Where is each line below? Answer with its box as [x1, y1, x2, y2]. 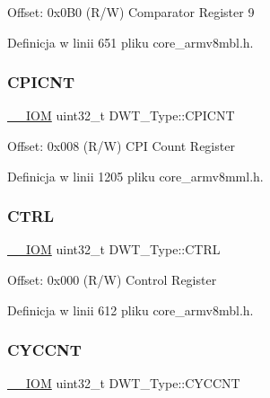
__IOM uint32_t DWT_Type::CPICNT [7, 106, 235, 125]
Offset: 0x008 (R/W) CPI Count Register [7, 137, 235, 155]
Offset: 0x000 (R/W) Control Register [7, 270, 217, 288]
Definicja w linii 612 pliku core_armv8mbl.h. [7, 300, 254, 319]
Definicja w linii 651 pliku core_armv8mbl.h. [7, 32, 254, 51]
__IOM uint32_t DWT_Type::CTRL [7, 240, 221, 259]
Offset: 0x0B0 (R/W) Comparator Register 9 [7, 3, 255, 21]
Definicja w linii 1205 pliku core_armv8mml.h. [7, 166, 264, 185]
